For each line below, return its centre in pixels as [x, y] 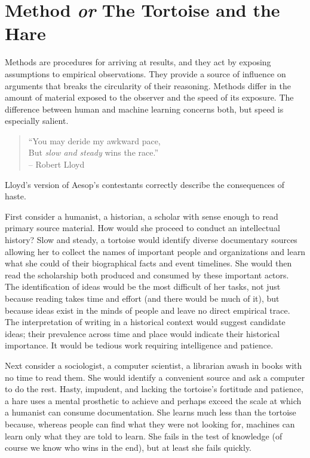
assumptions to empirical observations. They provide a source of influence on [145, 73]
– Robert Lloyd [56, 164]
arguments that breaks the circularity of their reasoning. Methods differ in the [148, 85]
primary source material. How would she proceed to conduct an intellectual [142, 228]
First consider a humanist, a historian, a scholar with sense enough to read [142, 216]
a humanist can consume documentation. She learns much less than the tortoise [151, 412]
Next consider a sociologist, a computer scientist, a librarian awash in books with [154, 365]
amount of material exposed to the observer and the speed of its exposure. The [149, 97]
